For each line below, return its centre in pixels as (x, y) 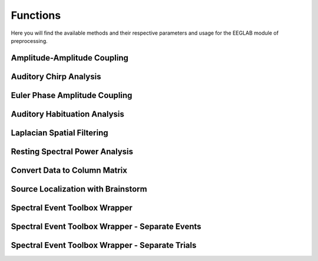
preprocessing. (29, 41)
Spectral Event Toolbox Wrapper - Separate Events (106, 226)
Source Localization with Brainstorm (79, 189)
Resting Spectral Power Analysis (72, 151)
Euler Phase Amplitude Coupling (72, 95)
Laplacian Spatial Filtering (59, 133)
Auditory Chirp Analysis (56, 76)
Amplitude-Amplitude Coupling (70, 58)
